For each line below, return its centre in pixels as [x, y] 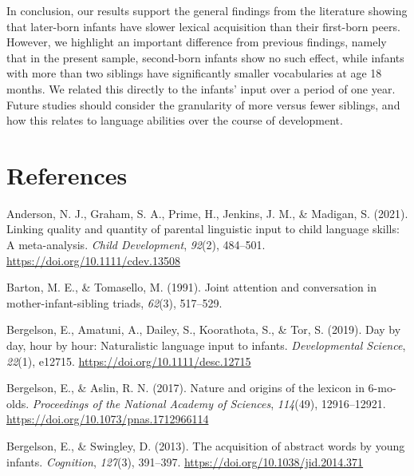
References [67, 175]
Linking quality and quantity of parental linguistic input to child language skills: [203, 229]
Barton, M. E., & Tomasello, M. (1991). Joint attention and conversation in [192, 287]
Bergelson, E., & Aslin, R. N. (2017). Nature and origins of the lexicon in [185, 388]
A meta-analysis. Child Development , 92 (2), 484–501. [136, 245]
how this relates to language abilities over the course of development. [175, 120]
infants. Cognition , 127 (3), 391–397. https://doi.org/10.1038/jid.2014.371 [185, 461]
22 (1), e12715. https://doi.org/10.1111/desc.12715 [129, 361]
